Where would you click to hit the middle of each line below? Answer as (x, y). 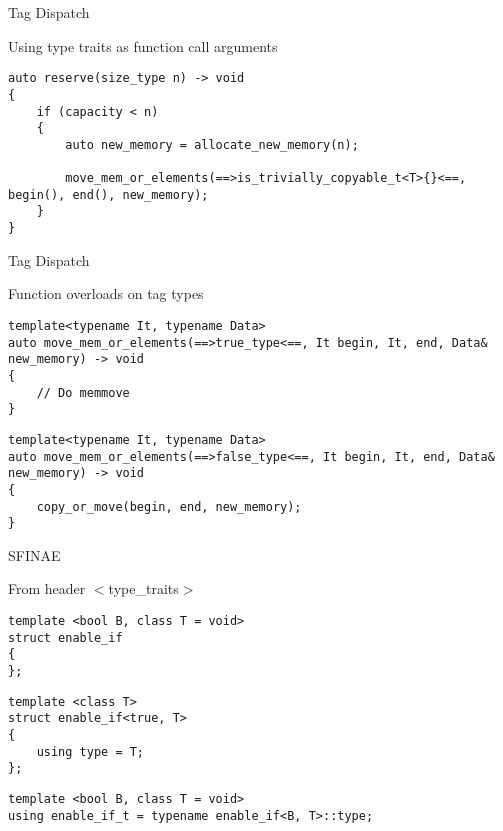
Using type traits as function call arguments (143, 45)
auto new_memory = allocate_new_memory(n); (212, 144)
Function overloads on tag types (106, 293)
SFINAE (34, 554)
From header (47, 588)
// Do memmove (83, 392)
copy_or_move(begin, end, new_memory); (169, 506)
